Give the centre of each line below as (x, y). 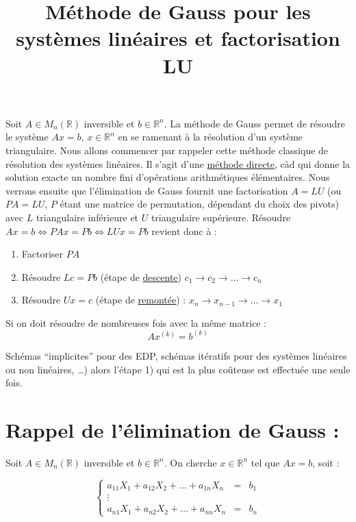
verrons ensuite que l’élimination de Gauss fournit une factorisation (147, 190)
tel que (265, 462)
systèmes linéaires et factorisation (178, 38)
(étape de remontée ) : (141, 300)
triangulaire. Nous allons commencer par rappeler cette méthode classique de (167, 150)
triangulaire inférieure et (87, 217)
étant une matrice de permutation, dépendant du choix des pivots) (199, 204)
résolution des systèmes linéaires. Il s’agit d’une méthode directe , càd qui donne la (178, 163)
